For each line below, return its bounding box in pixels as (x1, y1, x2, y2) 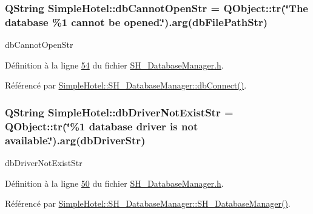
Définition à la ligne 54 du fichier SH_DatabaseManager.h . (5, 58, 224, 71)
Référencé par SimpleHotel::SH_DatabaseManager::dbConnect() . (5, 79, 247, 92)
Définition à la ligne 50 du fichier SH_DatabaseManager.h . (5, 176, 224, 189)
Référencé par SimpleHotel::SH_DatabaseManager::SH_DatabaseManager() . (5, 197, 291, 210)
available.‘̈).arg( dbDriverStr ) (5, 132, 146, 147)
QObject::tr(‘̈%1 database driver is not (5, 118, 198, 133)
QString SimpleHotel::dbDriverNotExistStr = (5, 104, 234, 119)
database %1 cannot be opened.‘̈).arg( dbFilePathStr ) (5, 14, 268, 29)
